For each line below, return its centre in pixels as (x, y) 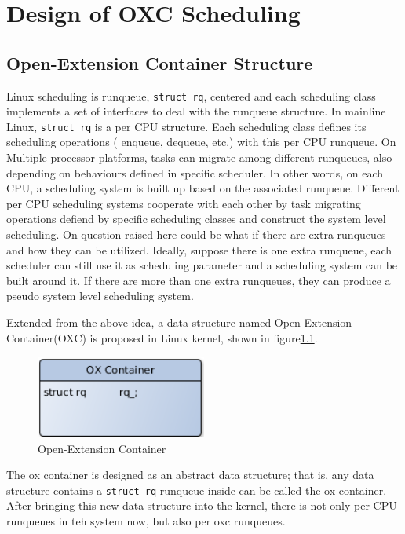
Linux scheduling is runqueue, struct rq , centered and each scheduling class (191, 95)
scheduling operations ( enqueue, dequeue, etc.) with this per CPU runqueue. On (201, 142)
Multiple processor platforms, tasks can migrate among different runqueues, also (199, 157)
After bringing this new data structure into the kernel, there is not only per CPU (202, 505)
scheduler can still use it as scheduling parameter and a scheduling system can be (202, 265)
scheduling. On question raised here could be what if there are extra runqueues (196, 234)
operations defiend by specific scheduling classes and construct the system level (196, 219)
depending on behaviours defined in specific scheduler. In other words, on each (195, 172)
